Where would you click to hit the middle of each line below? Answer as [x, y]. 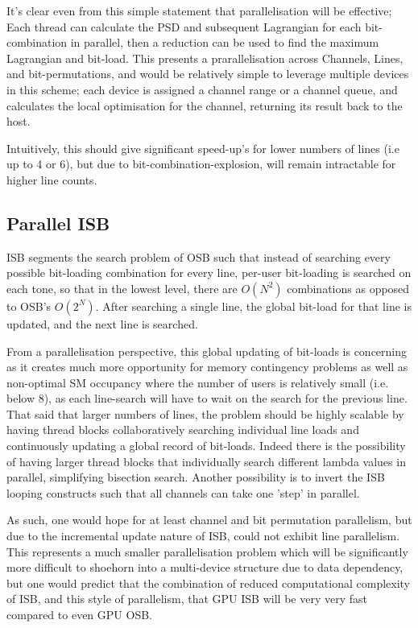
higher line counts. [52, 179]
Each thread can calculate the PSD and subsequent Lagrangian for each [184, 26]
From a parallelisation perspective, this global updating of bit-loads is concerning [207, 351]
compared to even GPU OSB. [79, 615]
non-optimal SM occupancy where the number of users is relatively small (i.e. [198, 382]
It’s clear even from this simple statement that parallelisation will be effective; [199, 10]
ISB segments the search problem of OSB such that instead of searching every [199, 256]
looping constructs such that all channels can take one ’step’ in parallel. [183, 492]
